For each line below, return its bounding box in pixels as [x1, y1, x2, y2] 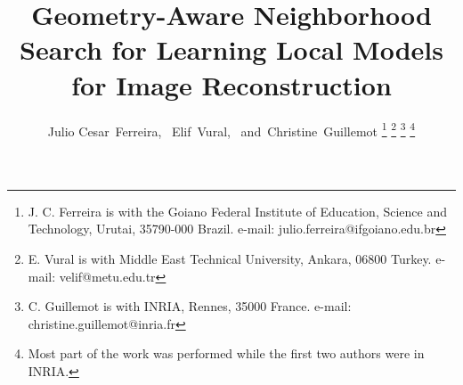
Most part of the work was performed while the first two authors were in [28, 344, 425, 363]
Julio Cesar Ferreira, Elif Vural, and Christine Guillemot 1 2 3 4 [47, 119, 416, 140]
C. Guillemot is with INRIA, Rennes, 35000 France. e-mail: [28, 297, 352, 315]
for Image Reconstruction [71, 66, 392, 102]
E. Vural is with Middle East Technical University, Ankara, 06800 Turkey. [28, 249, 432, 267]
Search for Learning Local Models [20, 31, 443, 68]
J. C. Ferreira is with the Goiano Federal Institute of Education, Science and [28, 201, 448, 220]
